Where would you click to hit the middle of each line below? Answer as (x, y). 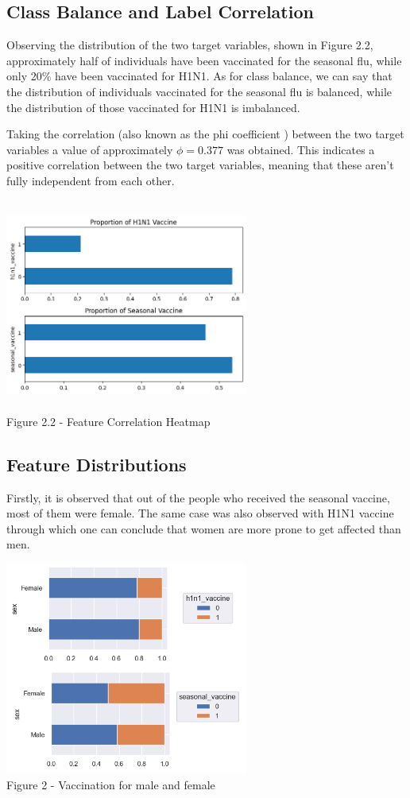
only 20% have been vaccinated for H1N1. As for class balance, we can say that (199, 76)
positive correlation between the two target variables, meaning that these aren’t (200, 165)
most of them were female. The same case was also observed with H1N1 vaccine (200, 513)
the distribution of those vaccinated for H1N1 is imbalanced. (153, 107)
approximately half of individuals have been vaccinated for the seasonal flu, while (204, 60)
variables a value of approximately (90, 149)
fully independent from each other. (91, 180)
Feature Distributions (97, 464)
